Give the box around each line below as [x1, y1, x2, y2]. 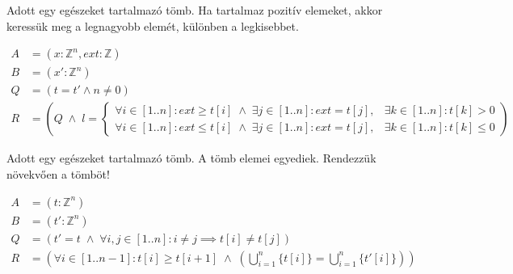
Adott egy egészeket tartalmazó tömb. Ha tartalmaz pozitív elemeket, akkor [6, 2, 383, 18]
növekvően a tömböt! [6, 165, 110, 182]
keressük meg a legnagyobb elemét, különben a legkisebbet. [6, 17, 299, 34]
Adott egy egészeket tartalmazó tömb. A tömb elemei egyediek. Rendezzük [6, 150, 376, 167]
